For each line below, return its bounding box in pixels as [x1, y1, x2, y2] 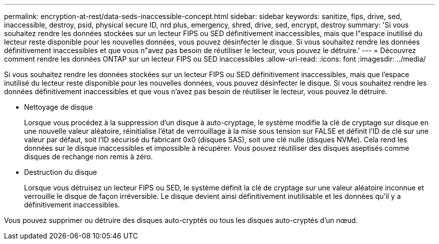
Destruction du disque [24, 168, 97, 176]
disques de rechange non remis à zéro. [24, 152, 153, 161]
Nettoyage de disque [24, 103, 93, 111]
